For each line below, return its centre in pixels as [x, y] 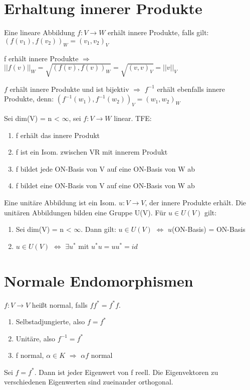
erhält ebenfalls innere [191, 89]
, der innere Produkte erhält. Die [196, 203]
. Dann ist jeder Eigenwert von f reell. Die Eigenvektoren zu [126, 372]
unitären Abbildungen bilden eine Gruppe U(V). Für [85, 212]
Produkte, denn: [29, 99]
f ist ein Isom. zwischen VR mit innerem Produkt [92, 152]
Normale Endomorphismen [99, 280]
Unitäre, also [36, 338]
